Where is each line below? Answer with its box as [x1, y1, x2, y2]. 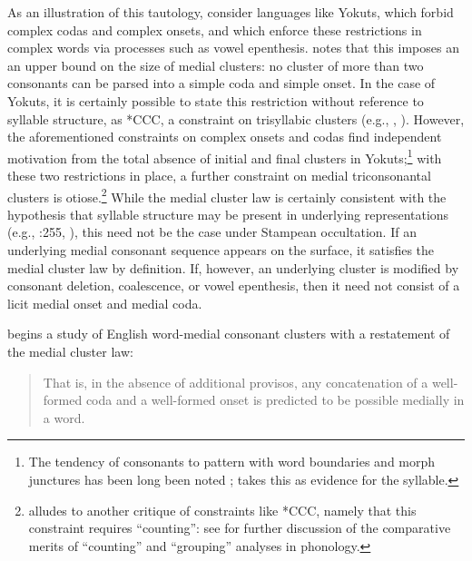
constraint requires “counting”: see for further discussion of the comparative [28, 518, 451, 537]
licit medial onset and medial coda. [7, 293, 202, 312]
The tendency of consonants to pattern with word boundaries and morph [28, 452, 436, 471]
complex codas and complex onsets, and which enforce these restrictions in [7, 20, 422, 39]
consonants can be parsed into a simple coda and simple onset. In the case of [7, 74, 436, 93]
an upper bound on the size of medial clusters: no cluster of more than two [7, 55, 424, 74]
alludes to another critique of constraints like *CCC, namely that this [28, 500, 417, 519]
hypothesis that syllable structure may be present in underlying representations [7, 204, 449, 223]
